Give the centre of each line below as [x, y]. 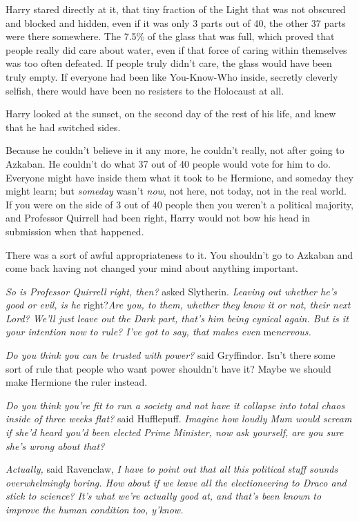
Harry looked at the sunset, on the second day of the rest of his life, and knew [171, 114]
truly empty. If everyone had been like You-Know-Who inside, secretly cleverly [172, 76]
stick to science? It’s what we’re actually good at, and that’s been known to [164, 496]
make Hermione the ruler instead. [77, 382]
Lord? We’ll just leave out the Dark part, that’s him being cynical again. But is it [177, 318]
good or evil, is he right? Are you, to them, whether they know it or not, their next [178, 305]
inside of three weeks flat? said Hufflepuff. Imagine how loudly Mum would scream [179, 419]
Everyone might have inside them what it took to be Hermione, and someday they [180, 177]
